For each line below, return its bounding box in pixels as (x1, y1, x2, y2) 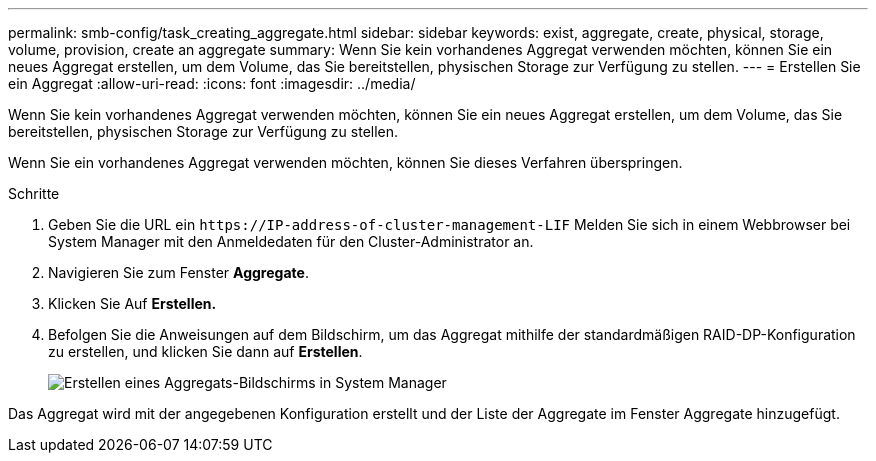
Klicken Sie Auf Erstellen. (48, 295, 217, 312)
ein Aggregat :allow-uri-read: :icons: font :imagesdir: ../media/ (8, 75, 416, 92)
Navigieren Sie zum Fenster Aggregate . (48, 264, 309, 281)
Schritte (8, 185, 60, 202)
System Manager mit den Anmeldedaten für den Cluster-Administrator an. (48, 233, 534, 250)
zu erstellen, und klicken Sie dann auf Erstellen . (48, 343, 363, 360)
